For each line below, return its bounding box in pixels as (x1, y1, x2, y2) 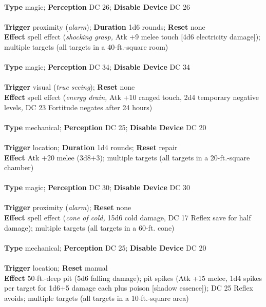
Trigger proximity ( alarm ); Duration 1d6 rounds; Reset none (4, 21, 205, 32)
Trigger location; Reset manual (4, 262, 108, 273)
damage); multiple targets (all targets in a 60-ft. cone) (4, 222, 175, 233)
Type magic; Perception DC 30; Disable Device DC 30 (4, 182, 191, 193)
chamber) (4, 162, 34, 173)
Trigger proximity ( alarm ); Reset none (4, 202, 131, 213)
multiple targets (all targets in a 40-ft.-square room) (4, 41, 168, 52)
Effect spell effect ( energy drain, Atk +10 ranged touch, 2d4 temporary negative (4, 91, 259, 102)
